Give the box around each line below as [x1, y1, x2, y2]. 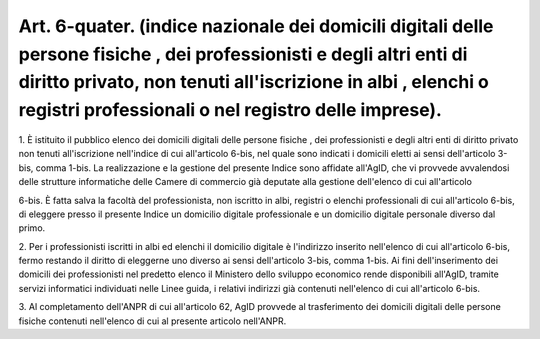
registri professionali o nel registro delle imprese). [18, 99, 442, 122]
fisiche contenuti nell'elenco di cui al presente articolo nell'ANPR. [18, 315, 287, 327]
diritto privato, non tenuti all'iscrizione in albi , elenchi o [18, 71, 490, 94]
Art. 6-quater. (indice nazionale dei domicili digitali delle [18, 15, 494, 37]
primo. [18, 222, 46, 234]
